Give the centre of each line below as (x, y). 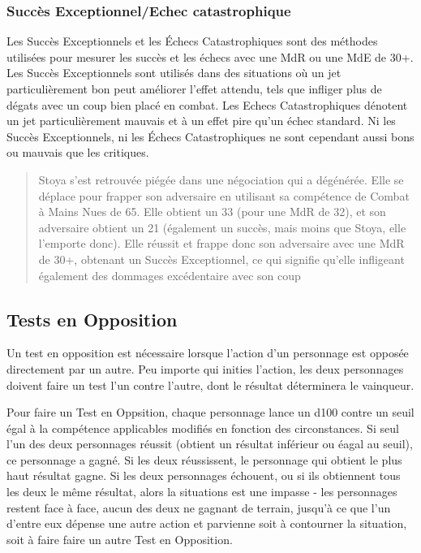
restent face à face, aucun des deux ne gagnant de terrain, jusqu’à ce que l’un (199, 507)
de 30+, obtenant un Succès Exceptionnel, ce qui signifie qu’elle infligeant (221, 259)
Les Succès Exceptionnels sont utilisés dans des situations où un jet (174, 73)
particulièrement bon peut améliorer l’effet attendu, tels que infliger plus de (194, 89)
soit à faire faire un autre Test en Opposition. (120, 539)
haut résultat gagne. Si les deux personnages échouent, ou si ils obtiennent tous (204, 475)
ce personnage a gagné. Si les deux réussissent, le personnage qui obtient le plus (204, 459)
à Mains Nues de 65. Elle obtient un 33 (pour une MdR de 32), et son (212, 212)
